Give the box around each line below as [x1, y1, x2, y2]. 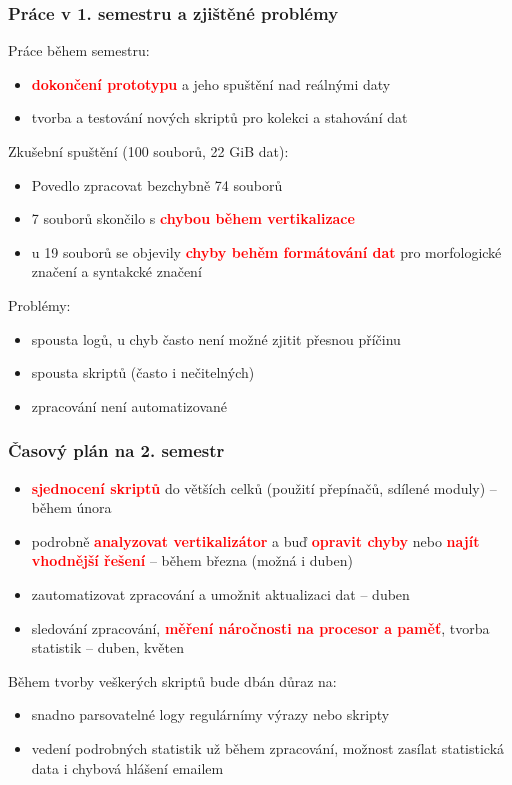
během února [31, 497, 112, 518]
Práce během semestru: [8, 40, 150, 61]
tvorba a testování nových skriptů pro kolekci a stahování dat [31, 107, 408, 128]
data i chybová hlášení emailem [31, 757, 224, 778]
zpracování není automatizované [31, 395, 228, 416]
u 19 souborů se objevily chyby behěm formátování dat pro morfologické [31, 241, 502, 262]
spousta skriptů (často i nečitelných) [31, 362, 255, 383]
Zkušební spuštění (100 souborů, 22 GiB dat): [8, 141, 289, 161]
